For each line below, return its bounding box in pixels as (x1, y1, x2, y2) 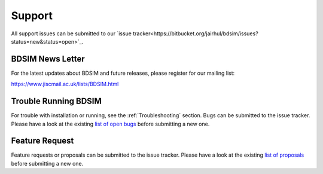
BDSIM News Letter (11, 54, 85, 64)
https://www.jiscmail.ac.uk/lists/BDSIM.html (11, 81, 119, 88)
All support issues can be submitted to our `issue (11, 30, 132, 37)
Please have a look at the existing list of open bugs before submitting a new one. (11, 120, 210, 127)
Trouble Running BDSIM (11, 96, 102, 106)
